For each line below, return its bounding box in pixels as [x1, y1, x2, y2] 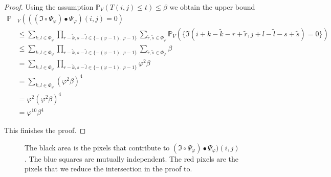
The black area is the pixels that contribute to [25, 142, 170, 152]
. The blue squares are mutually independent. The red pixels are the [25, 153, 239, 164]
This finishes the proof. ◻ [4, 125, 86, 136]
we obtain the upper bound [169, 2, 255, 12]
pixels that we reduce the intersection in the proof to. [25, 163, 192, 174]
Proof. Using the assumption [4, 2, 94, 12]
